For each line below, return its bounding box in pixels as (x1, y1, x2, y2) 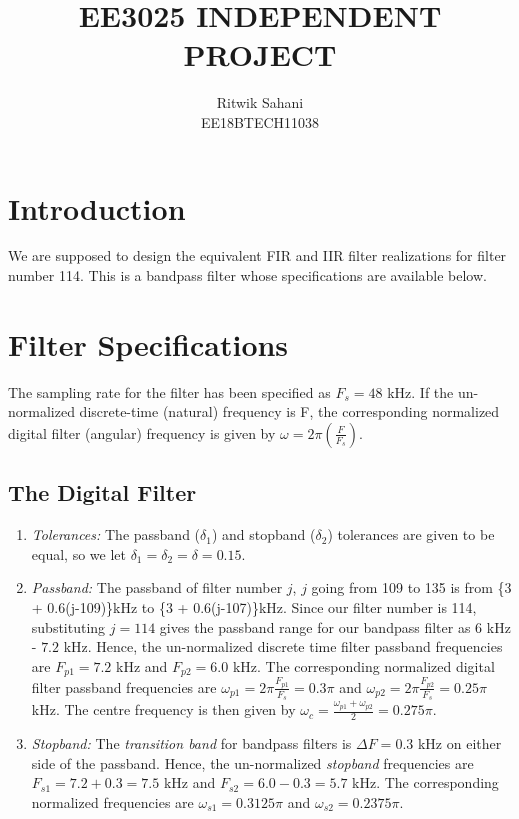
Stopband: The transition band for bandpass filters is (31, 732, 352, 753)
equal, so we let (31, 543, 126, 564)
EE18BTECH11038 (200, 111, 320, 132)
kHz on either (417, 732, 502, 753)
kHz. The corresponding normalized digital (232, 655, 495, 676)
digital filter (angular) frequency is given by (8, 422, 276, 443)
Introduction (8, 187, 186, 228)
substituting (31, 616, 106, 637)
